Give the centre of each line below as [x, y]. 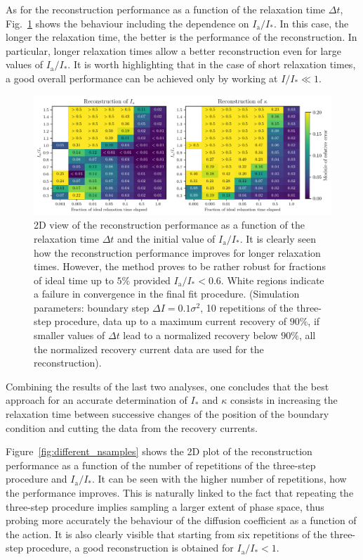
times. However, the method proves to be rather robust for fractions [180, 266]
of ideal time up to [74, 280]
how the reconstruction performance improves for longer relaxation [177, 252]
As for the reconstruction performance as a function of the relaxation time [166, 9]
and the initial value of [166, 238]
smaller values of [70, 335]
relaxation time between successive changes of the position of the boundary [167, 414]
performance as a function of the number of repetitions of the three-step [161, 465]
